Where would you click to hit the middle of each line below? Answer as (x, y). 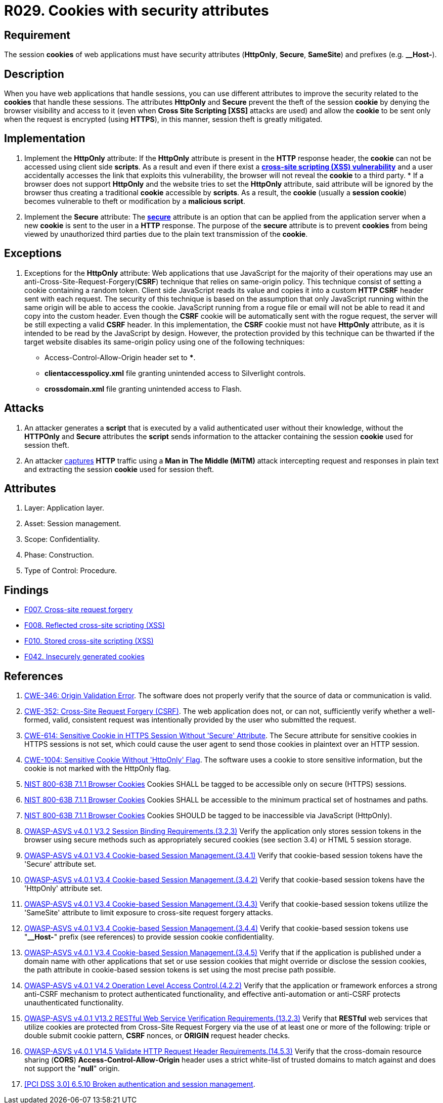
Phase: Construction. (59, 555)
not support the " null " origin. (72, 1069)
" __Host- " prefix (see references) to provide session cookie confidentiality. (149, 937)
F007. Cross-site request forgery (79, 610)
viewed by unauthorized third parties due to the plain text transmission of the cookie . (166, 234)
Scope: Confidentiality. (62, 539)
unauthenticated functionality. (74, 1003)
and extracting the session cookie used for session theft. (119, 469)
